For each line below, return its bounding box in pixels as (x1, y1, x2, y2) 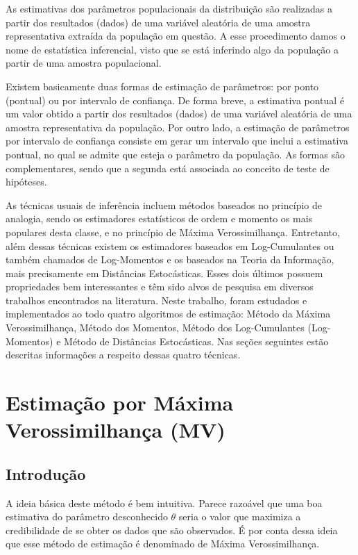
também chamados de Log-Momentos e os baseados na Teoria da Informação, (6, 252, 334, 267)
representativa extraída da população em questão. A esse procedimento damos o (6, 28, 346, 43)
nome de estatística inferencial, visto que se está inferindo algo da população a (6, 42, 339, 56)
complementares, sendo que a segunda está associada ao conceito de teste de (6, 160, 330, 175)
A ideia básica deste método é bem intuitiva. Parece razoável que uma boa (6, 495, 323, 510)
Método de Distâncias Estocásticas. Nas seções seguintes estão (64, 333, 329, 348)
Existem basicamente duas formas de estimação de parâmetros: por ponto (6, 78, 319, 93)
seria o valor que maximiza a (178, 509, 301, 524)
